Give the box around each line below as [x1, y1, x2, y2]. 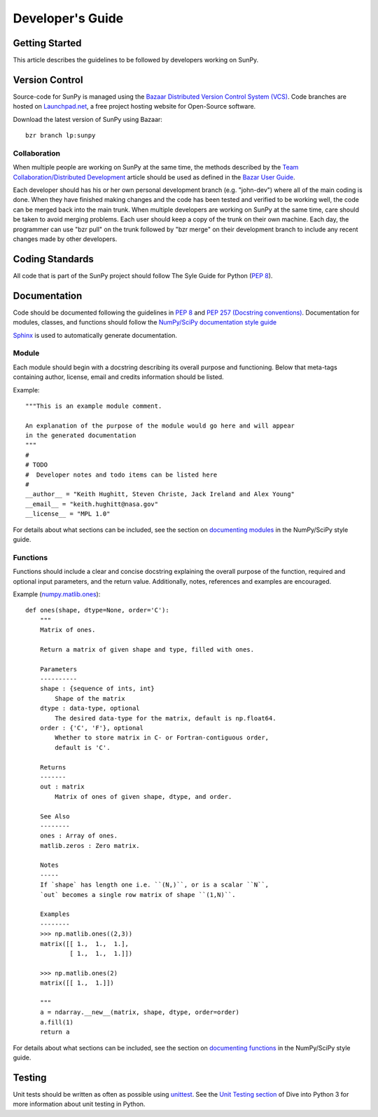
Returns [39, 763, 66, 771]
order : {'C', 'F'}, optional [39, 724, 143, 732]
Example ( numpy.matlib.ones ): [13, 589, 101, 598]
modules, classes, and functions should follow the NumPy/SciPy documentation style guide [13, 318, 276, 327]
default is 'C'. [55, 743, 111, 751]
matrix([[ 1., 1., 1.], [39, 940, 129, 947]
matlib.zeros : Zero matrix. [39, 842, 140, 849]
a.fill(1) [39, 1018, 73, 1026]
